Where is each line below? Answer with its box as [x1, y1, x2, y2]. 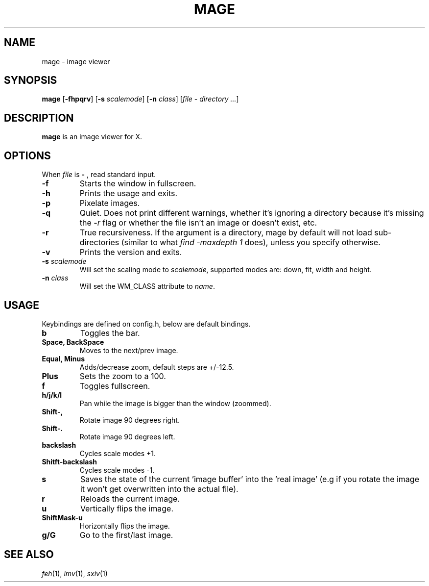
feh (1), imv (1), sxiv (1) [42, 569, 108, 578]
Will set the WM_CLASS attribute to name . [79, 282, 215, 291]
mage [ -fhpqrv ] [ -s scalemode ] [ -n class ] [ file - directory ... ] [42, 95, 239, 103]
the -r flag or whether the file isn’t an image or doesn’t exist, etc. [79, 218, 317, 228]
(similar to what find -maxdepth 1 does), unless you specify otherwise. [121, 237, 381, 248]
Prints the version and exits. [79, 247, 182, 257]
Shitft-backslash [42, 457, 97, 466]
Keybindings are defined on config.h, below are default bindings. [42, 319, 251, 328]
